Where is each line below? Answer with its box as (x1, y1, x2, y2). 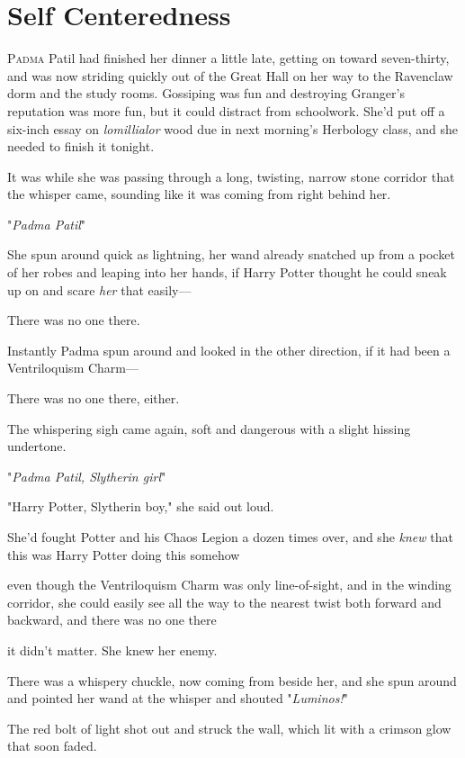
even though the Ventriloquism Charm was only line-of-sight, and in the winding (7, 575, 452, 594)
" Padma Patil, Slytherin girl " (7, 466, 166, 485)
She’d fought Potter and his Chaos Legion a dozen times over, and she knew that (7, 528, 453, 546)
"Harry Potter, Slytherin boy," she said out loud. (7, 497, 274, 516)
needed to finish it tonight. (7, 137, 155, 156)
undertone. (7, 437, 67, 456)
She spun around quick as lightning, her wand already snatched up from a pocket (7, 245, 455, 264)
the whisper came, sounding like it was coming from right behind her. (7, 185, 391, 203)
